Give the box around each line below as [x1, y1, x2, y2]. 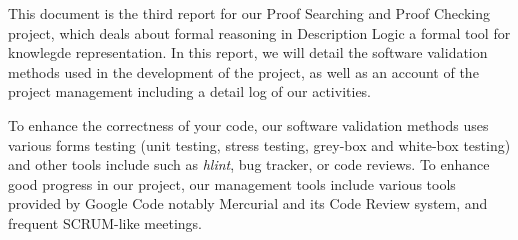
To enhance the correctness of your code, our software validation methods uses [8, 114, 489, 135]
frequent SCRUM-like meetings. [8, 212, 202, 233]
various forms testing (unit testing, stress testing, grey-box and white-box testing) [8, 134, 511, 155]
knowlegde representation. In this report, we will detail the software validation [8, 42, 488, 63]
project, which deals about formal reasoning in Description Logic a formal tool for [8, 22, 511, 43]
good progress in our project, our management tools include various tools [8, 173, 456, 194]
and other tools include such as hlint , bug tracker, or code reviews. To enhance [8, 154, 490, 175]
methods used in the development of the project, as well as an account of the [8, 61, 479, 82]
